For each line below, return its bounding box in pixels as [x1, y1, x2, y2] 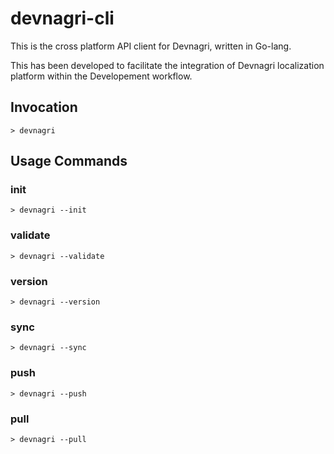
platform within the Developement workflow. [10, 70, 193, 82]
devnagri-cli [10, 7, 115, 30]
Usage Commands [10, 153, 128, 170]
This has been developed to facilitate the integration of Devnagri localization [10, 59, 325, 71]
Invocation [10, 99, 78, 116]
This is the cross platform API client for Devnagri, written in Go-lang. [10, 40, 292, 52]
